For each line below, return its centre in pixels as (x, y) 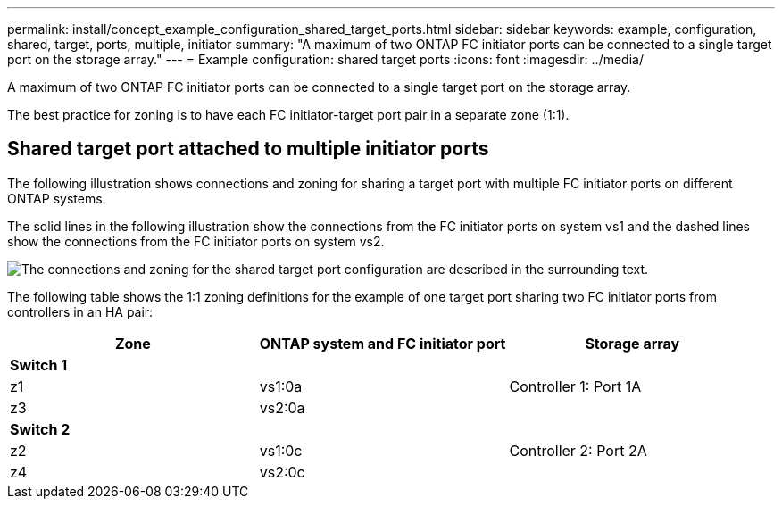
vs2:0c (282, 472)
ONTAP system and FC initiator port (383, 343)
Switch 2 (40, 429)
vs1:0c (281, 450)
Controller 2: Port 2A (578, 450)
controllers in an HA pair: (80, 311)
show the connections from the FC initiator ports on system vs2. (196, 241)
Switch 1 (39, 365)
